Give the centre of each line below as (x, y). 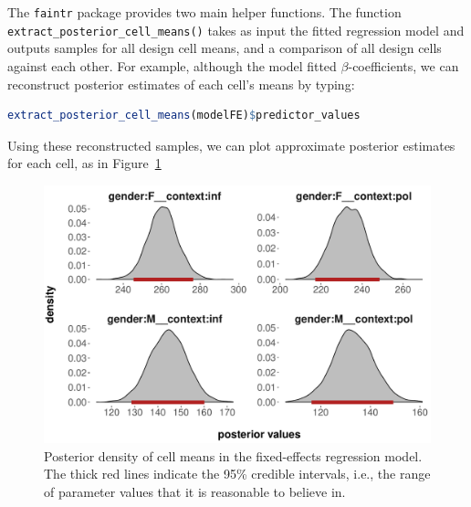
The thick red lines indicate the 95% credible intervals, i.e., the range (237, 474)
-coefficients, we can (403, 65)
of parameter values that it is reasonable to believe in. (195, 492)
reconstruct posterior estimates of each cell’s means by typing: (181, 84)
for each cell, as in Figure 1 (84, 163)
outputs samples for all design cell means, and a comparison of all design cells (225, 48)
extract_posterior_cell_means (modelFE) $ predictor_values (184, 116)
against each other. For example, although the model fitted (172, 65)
